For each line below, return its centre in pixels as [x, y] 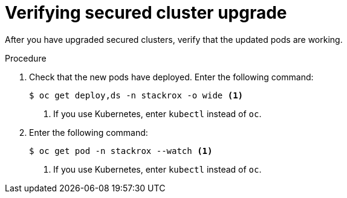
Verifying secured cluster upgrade [146, 13]
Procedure [26, 58]
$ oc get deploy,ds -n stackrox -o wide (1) [136, 95]
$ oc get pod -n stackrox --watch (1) [121, 151]
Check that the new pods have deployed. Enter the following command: [171, 77]
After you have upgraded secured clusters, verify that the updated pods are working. [174, 39]
